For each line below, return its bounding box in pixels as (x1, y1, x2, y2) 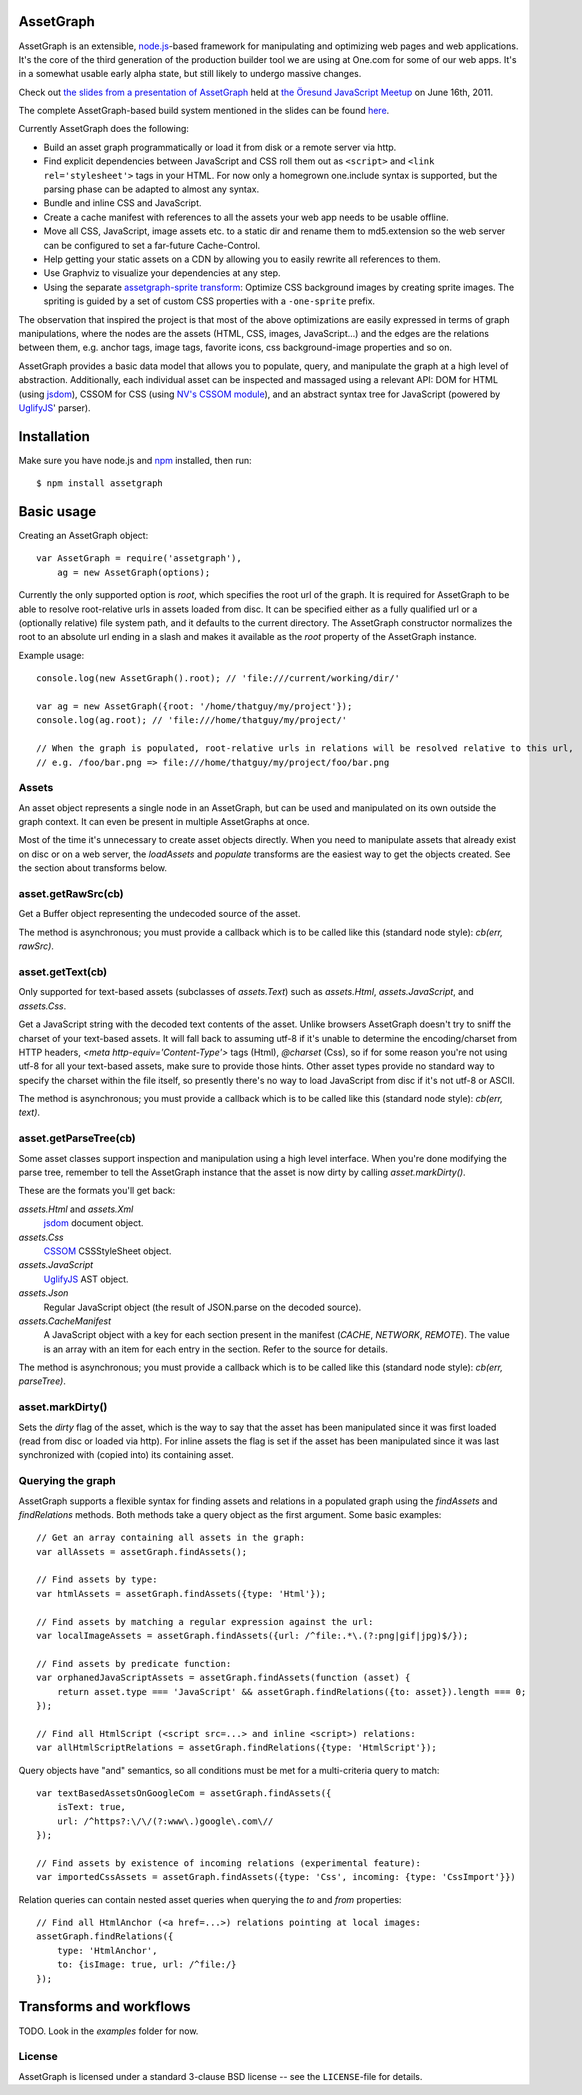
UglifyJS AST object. (43, 1273, 129, 1285)
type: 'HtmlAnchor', (56, 1945, 158, 1956)
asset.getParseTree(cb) (18, 1131, 137, 1145)
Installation (18, 428, 90, 445)
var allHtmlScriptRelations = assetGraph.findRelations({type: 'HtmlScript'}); (36, 1742, 437, 1754)
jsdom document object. (43, 1217, 144, 1229)
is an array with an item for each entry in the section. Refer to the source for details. (43, 1343, 389, 1355)
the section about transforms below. (18, 862, 168, 874)
